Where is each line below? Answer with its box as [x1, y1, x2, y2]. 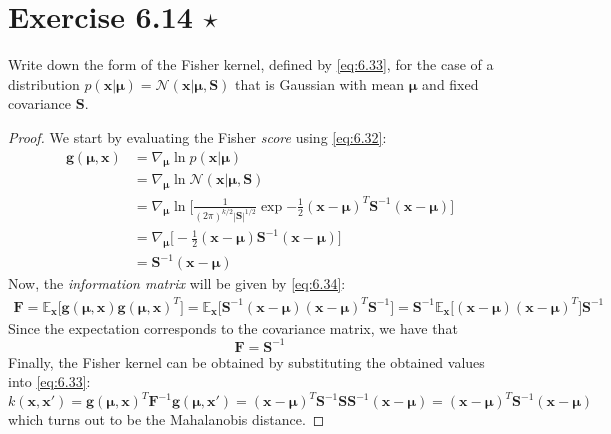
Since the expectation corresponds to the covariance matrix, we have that [8, 317, 458, 338]
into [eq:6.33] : [8, 371, 91, 392]
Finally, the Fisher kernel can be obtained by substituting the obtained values [8, 351, 485, 372]
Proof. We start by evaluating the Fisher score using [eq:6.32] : [8, 126, 387, 147]
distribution [8, 73, 80, 94]
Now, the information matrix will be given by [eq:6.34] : [8, 273, 346, 294]
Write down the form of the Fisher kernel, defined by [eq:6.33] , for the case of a [8, 54, 494, 75]
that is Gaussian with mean [235, 73, 405, 94]
